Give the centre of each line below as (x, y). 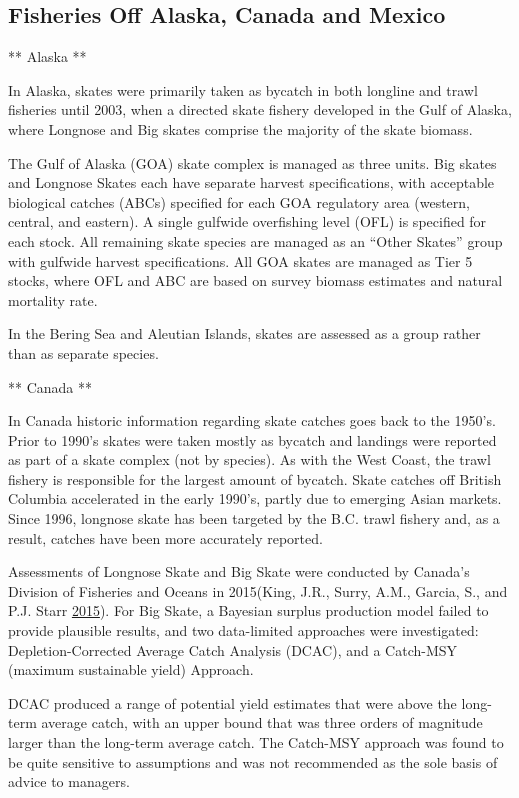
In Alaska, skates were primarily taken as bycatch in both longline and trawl (243, 89)
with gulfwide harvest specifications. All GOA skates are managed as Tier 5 (240, 260)
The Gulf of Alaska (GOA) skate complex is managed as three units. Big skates (252, 162)
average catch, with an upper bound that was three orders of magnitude (262, 722)
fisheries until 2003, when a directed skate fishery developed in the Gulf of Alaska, (260, 109)
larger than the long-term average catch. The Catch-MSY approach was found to (256, 742)
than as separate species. (83, 352)
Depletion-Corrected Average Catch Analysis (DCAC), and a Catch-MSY (233, 649)
